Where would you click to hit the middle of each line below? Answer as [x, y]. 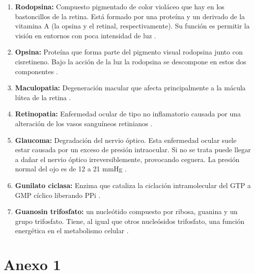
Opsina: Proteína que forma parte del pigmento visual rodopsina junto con [129, 52]
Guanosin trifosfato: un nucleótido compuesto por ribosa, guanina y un [126, 211]
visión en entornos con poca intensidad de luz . [85, 35]
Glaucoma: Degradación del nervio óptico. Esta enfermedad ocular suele [126, 140]
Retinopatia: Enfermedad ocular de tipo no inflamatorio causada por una [128, 114]
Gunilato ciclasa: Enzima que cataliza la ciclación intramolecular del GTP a [133, 185]
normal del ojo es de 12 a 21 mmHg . [71, 169]
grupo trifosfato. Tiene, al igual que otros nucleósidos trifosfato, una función [130, 221]
